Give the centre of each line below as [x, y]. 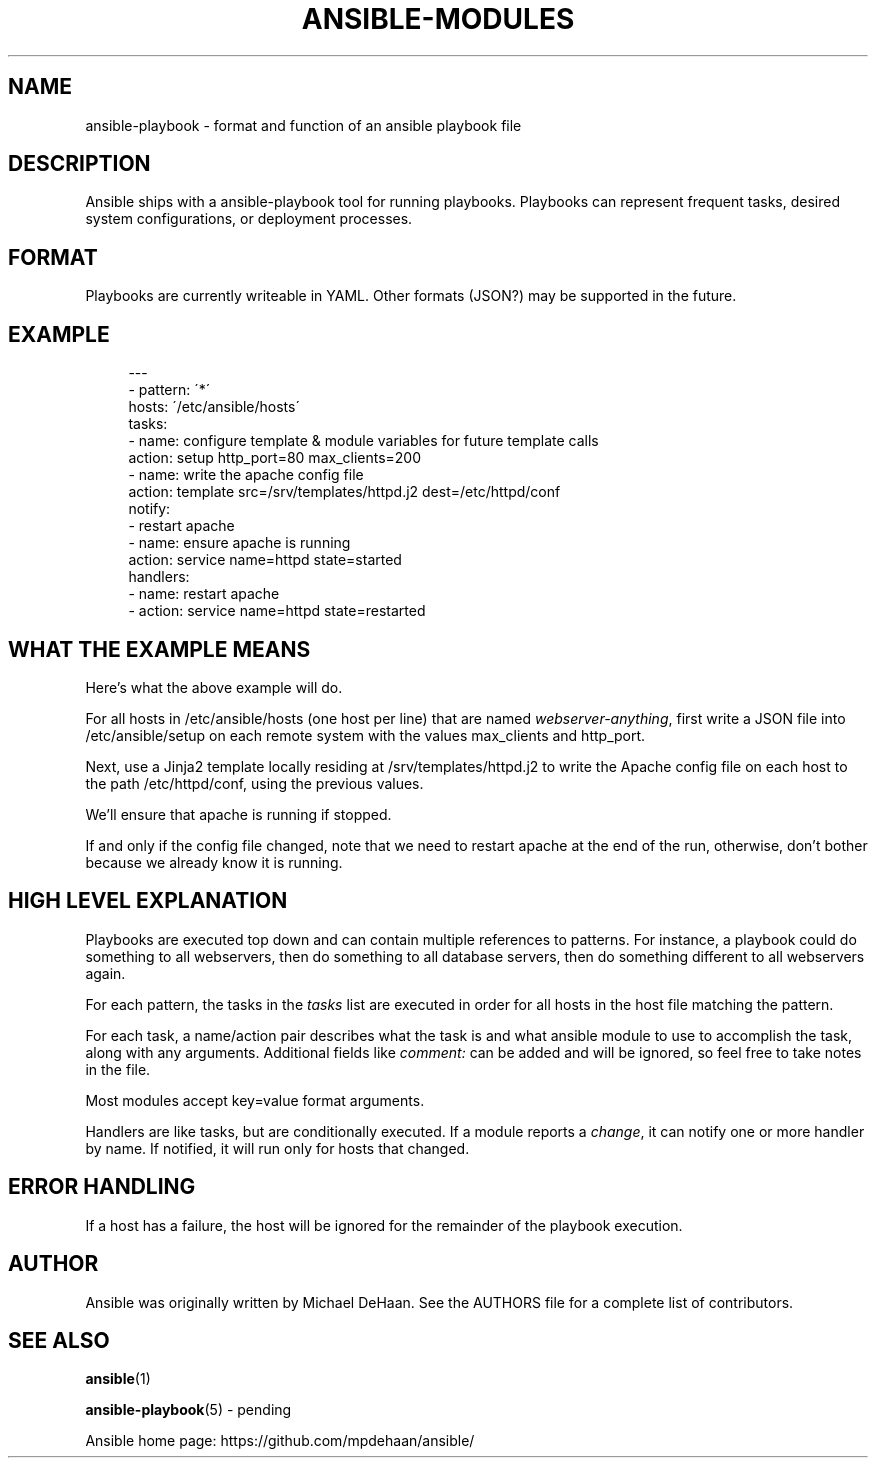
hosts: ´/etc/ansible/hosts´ [214, 407]
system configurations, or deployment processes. [249, 219]
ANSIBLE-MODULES [438, 19]
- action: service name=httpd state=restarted [277, 611]
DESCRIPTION [79, 164]
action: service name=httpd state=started [265, 560]
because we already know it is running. [214, 862]
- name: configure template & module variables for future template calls [363, 441]
